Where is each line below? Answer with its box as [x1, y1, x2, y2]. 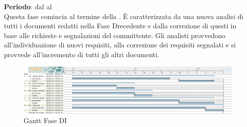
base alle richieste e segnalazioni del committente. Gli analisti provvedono [4, 30, 225, 40]
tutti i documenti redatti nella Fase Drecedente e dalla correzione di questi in [4, 21, 237, 31]
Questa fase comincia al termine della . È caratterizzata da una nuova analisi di [4, 11, 244, 21]
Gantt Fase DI [24, 115, 67, 126]
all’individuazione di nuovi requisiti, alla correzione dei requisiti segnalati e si [4, 40, 236, 50]
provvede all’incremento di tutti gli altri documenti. [4, 49, 160, 59]
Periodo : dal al [4, 1, 52, 11]
